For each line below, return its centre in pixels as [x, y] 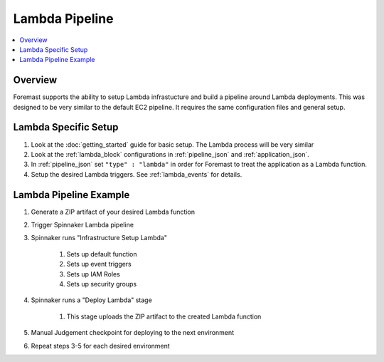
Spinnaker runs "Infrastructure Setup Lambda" [99, 238]
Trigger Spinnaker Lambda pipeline [82, 225]
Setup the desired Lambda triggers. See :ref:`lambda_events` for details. [137, 174]
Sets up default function [102, 254]
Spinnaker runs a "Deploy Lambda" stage [91, 300]
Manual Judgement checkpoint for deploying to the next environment [133, 333]
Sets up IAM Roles [93, 274]
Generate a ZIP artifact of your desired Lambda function [113, 212]
